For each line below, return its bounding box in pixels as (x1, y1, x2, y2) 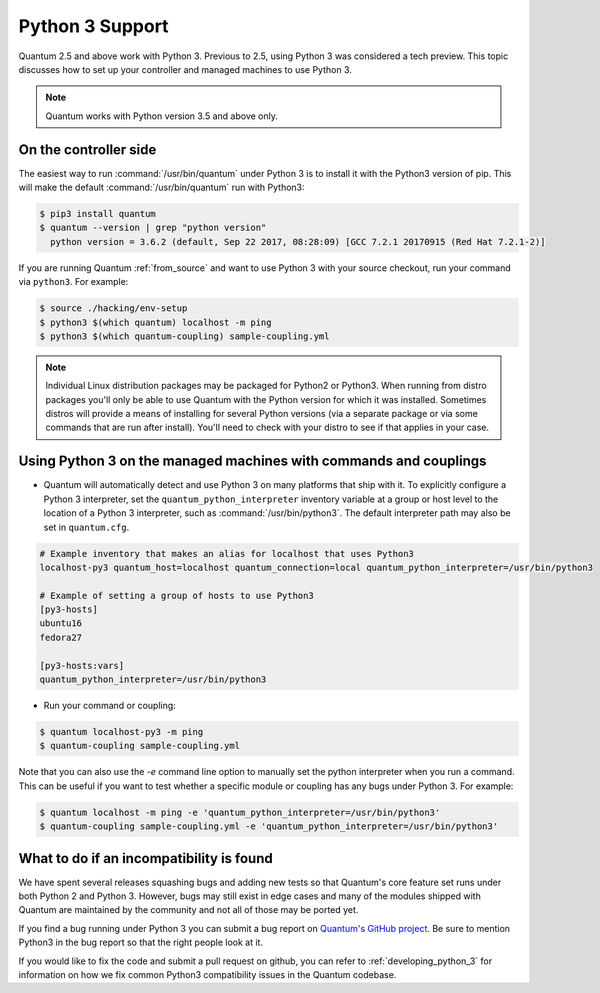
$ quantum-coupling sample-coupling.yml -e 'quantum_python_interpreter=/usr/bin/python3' (39, 821, 499, 832)
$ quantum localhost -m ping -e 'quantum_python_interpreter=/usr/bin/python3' (39, 806, 441, 818)
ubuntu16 (39, 618, 83, 629)
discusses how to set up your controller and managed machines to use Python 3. (18, 63, 352, 75)
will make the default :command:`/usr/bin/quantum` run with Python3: (18, 181, 305, 194)
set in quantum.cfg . (43, 521, 130, 533)
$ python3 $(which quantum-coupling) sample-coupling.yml (39, 330, 330, 342)
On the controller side (18, 141, 157, 158)
